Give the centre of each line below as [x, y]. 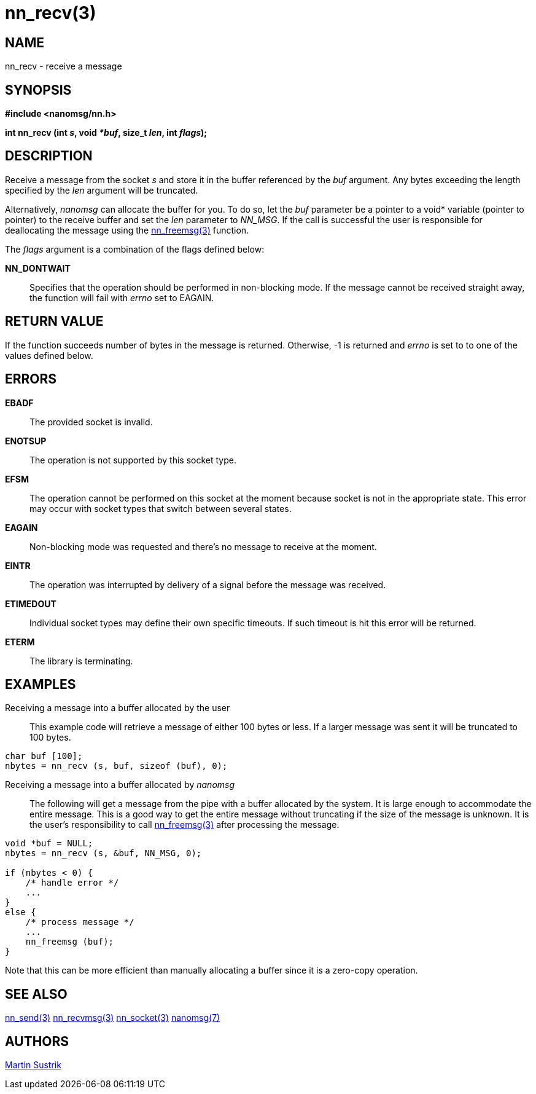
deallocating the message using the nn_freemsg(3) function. [127, 230]
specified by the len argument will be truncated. [102, 190]
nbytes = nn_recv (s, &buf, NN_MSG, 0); [103, 853]
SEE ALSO [36, 994]
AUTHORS [37, 1041]
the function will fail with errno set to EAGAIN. [122, 297]
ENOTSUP [26, 441]
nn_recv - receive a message [64, 66]
